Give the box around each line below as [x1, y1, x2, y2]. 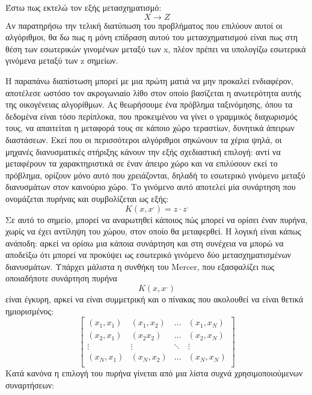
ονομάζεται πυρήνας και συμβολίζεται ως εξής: [5, 192, 169, 204]
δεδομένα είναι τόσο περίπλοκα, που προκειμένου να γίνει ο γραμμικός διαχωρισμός [5, 109, 298, 122]
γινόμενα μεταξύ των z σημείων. [5, 54, 118, 67]
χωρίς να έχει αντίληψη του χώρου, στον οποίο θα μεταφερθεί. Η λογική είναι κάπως [5, 225, 301, 237]
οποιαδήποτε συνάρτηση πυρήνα [5, 272, 117, 284]
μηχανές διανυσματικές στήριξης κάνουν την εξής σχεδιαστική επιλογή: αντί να [5, 145, 281, 158]
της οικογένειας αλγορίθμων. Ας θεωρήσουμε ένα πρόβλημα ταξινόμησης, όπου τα [5, 98, 293, 111]
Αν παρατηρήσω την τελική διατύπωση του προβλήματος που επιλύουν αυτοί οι [5, 19, 283, 31]
